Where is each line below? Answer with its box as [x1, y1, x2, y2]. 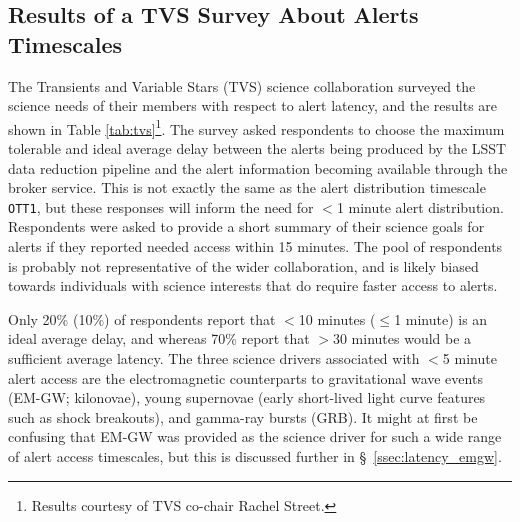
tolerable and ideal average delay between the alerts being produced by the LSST [8, 138, 507, 159]
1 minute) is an [394, 308, 488, 329]
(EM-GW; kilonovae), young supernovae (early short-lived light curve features [8, 387, 486, 408]
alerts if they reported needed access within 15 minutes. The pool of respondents [8, 236, 503, 257]
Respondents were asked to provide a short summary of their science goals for [8, 216, 485, 237]
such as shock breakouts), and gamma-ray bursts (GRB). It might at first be [8, 406, 478, 427]
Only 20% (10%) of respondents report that [8, 308, 276, 329]
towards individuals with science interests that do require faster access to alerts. [8, 275, 498, 296]
